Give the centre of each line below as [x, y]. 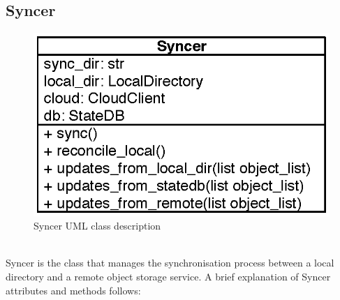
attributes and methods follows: [73, 290]
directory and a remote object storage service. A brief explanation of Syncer [168, 276]
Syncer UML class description [97, 226]
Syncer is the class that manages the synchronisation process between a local [170, 263]
